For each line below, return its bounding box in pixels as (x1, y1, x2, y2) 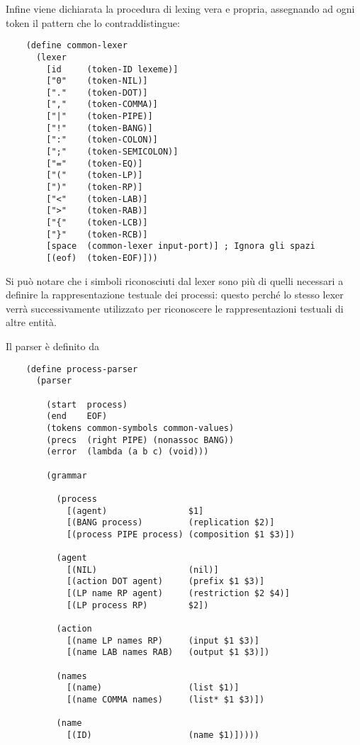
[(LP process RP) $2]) (66, 600, 209, 610)
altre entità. (6, 315, 57, 330)
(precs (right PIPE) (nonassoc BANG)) (46, 435, 235, 445)
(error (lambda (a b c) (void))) (46, 447, 209, 457)
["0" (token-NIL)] (46, 76, 148, 86)
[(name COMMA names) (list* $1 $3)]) (66, 695, 265, 705)
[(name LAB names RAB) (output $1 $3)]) (66, 647, 270, 658)
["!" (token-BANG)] (46, 123, 153, 133)
